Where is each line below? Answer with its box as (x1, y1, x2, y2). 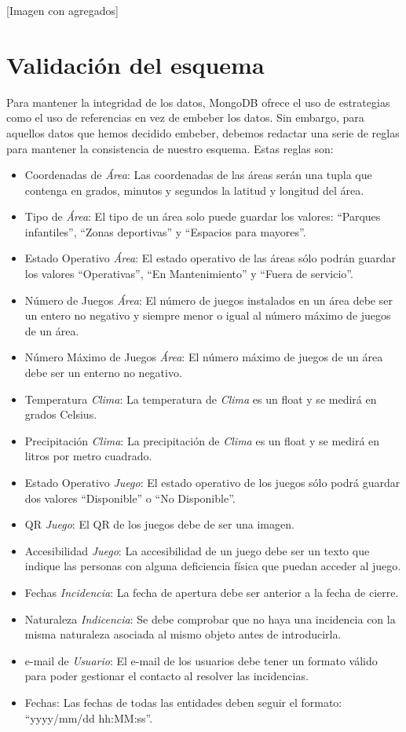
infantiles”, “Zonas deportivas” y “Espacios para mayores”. (24, 223, 306, 240)
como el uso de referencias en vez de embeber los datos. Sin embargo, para (6, 109, 364, 126)
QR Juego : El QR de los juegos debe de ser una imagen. (24, 516, 294, 533)
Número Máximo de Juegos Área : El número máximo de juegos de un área (24, 349, 383, 365)
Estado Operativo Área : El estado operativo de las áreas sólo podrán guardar (24, 250, 396, 266)
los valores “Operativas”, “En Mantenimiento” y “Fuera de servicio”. (24, 265, 353, 282)
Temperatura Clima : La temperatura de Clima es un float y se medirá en (24, 390, 377, 407)
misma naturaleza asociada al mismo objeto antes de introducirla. (24, 626, 342, 642)
